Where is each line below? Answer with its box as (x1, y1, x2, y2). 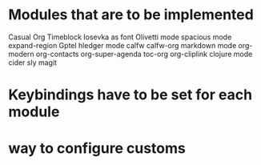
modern (8, 49, 34, 58)
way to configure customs (8, 139, 186, 158)
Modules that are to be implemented (8, 6, 254, 24)
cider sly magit (8, 58, 58, 67)
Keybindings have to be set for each (8, 86, 253, 104)
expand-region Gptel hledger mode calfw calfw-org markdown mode (8, 40, 237, 50)
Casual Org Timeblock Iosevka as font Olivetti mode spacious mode (8, 32, 232, 42)
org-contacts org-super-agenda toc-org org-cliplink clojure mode (35, 49, 253, 58)
